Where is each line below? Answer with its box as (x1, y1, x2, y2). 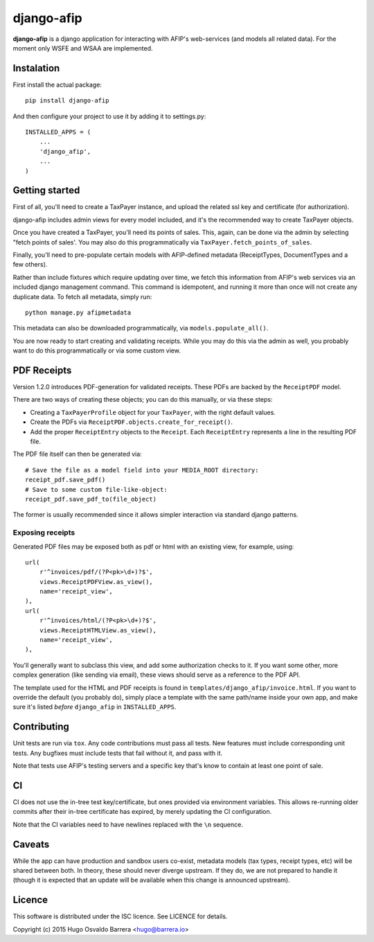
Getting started (12, 184, 80, 197)
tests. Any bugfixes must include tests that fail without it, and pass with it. (12, 749, 223, 757)
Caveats (12, 838, 50, 850)
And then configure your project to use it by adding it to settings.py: (12, 112, 206, 121)
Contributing (12, 721, 69, 733)
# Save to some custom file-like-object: (25, 486, 168, 493)
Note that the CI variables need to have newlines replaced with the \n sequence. (12, 820, 244, 828)
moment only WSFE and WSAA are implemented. (12, 44, 153, 52)
